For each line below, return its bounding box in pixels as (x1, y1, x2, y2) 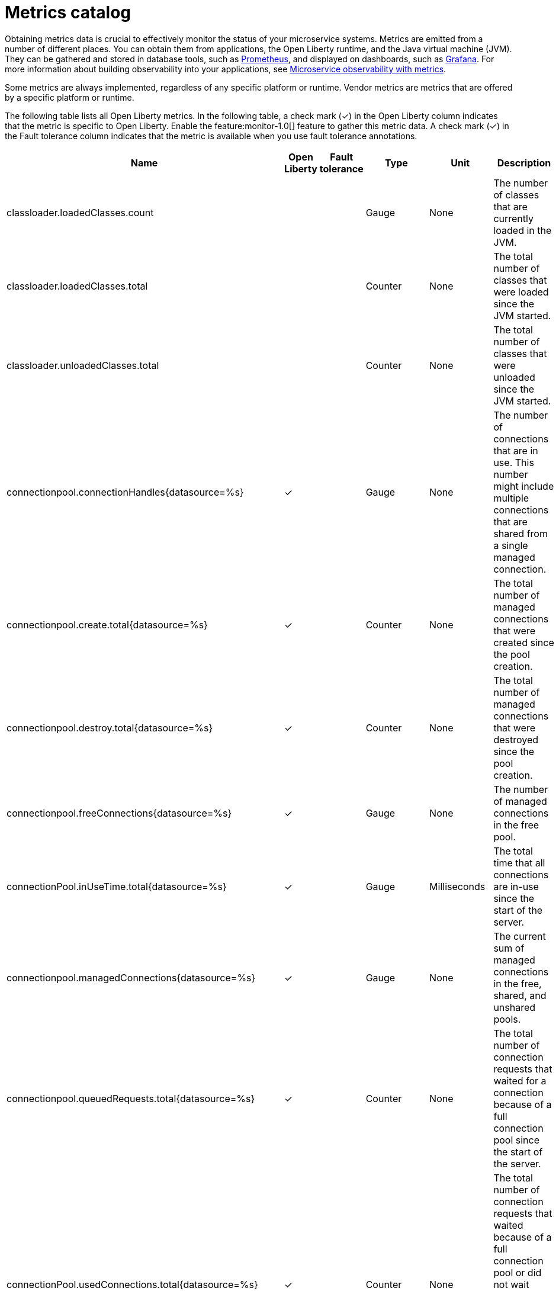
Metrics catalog (5, 2, 131, 23)
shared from (493, 527, 548, 539)
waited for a (493, 1074, 547, 1087)
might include (493, 480, 554, 492)
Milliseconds (429, 880, 486, 892)
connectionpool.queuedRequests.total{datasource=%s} (7, 1092, 255, 1104)
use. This (493, 456, 534, 468)
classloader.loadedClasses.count (7, 206, 154, 219)
